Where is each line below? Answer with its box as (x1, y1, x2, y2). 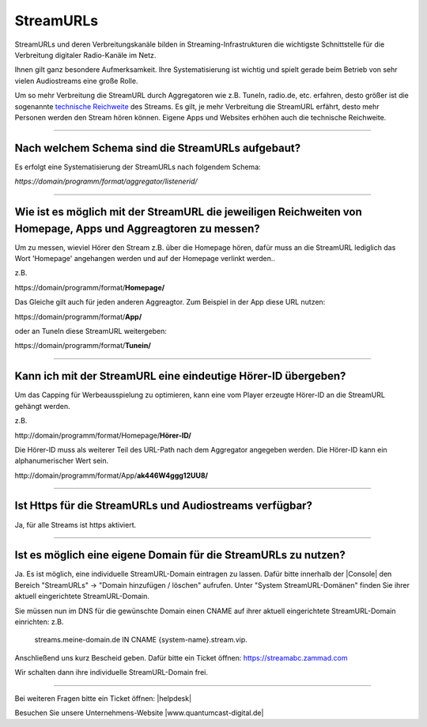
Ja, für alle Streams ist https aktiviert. (14, 520, 137, 529)
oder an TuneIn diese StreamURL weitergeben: (14, 327, 168, 336)
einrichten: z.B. (14, 617, 64, 627)
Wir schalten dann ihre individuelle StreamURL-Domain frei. (14, 668, 209, 677)
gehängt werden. (14, 401, 70, 411)
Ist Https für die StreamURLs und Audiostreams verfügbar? (14, 499, 312, 513)
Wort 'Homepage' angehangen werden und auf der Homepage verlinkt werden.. (14, 254, 276, 263)
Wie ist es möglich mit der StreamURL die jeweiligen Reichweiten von (14, 206, 363, 218)
